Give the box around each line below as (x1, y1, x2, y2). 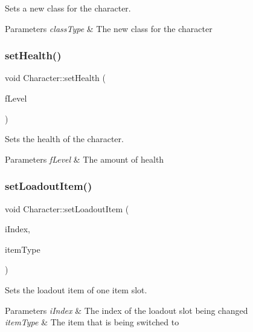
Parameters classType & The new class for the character (5, 22, 213, 34)
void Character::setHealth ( (5, 71, 106, 84)
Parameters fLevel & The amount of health (5, 152, 164, 165)
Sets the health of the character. (5, 132, 124, 145)
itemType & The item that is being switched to (5, 316, 179, 328)
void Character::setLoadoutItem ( (5, 202, 129, 215)
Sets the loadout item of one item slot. (5, 283, 147, 296)
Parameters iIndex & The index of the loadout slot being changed (5, 304, 248, 316)
